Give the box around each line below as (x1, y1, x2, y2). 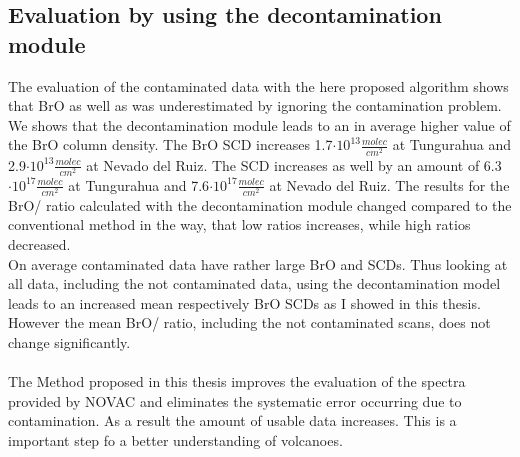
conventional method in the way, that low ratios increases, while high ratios (8, 214, 471, 235)
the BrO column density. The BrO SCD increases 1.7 (8, 134, 333, 155)
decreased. (8, 233, 71, 254)
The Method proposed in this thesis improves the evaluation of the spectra (8, 371, 466, 392)
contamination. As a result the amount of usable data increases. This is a (8, 410, 457, 431)
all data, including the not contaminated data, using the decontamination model (8, 273, 501, 294)
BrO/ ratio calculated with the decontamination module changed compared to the (8, 194, 512, 215)
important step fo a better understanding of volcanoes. (8, 429, 343, 450)
